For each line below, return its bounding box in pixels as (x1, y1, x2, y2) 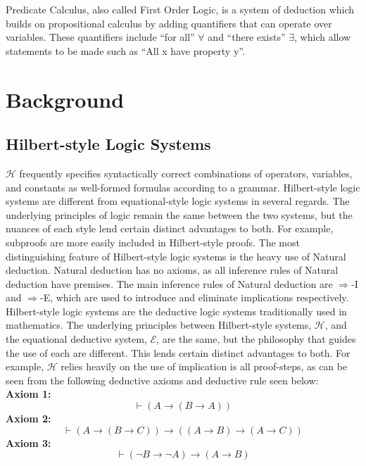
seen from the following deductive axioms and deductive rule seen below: (6, 372, 319, 387)
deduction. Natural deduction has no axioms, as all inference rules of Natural (6, 263, 339, 277)
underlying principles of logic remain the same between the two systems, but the (6, 207, 353, 222)
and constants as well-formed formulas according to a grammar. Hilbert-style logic (6, 180, 360, 194)
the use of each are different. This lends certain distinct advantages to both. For (6, 345, 351, 360)
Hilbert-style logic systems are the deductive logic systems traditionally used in (6, 303, 347, 318)
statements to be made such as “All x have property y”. (6, 43, 245, 58)
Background (6, 84, 125, 113)
